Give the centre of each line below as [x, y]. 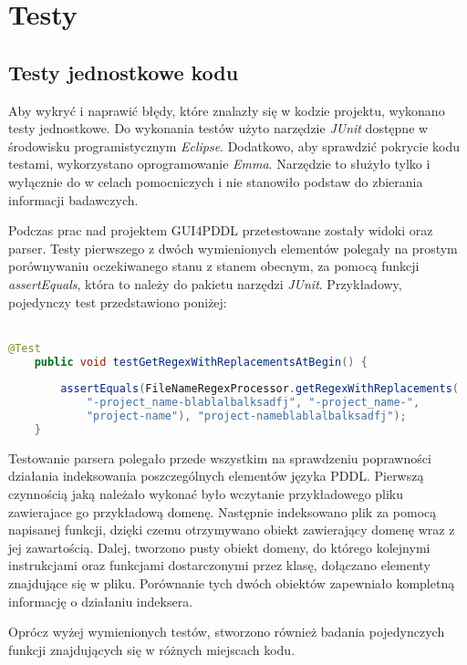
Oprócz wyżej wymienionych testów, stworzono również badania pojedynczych [227, 632]
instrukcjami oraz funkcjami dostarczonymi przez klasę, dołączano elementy [219, 565]
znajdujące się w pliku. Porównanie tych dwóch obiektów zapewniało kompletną [232, 582]
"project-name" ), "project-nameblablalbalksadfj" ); [246, 416]
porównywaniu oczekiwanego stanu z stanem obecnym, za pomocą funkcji [214, 266]
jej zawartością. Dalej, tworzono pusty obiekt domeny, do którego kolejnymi [219, 547]
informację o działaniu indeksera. [101, 601]
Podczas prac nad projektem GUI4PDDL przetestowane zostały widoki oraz [221, 230]
